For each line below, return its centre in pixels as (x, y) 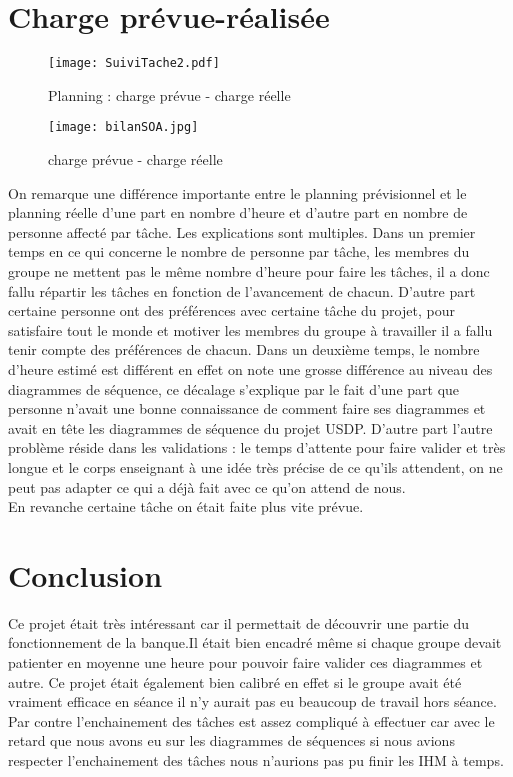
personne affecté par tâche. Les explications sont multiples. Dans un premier (242, 231)
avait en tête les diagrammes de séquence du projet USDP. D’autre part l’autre (250, 427)
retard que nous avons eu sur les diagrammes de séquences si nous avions (231, 740)
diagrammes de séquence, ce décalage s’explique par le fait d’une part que (234, 388)
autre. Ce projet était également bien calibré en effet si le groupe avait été (235, 681)
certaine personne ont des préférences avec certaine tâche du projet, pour (231, 310)
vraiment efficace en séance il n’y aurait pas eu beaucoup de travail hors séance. (252, 701)
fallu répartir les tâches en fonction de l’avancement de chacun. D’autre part (242, 290)
